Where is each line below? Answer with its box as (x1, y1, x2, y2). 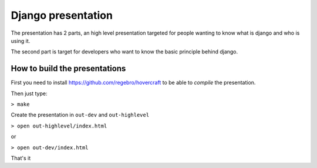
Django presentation (11, 9, 113, 22)
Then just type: (11, 90, 48, 97)
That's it (11, 154, 31, 162)
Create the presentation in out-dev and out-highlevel (11, 112, 150, 119)
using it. (11, 37, 31, 44)
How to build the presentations (11, 63, 126, 73)
